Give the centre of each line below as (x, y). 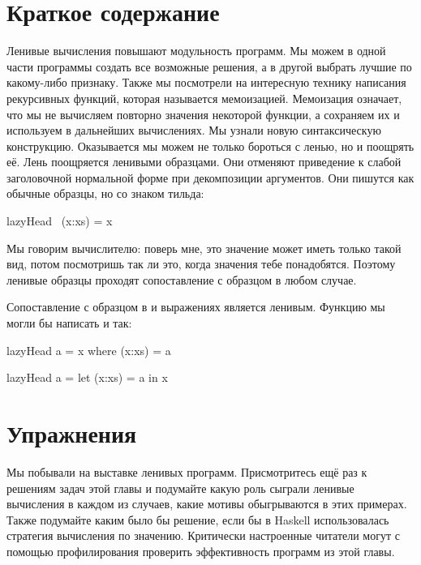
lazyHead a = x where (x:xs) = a (89, 350)
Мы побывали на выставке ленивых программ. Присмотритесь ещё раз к (187, 471)
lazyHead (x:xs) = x (60, 221)
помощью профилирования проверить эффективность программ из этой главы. (201, 551)
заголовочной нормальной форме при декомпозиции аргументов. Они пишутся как (210, 177)
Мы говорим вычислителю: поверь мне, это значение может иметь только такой (204, 248)
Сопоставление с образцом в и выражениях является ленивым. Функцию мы (196, 307)
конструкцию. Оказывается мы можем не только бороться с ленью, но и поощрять (210, 146)
